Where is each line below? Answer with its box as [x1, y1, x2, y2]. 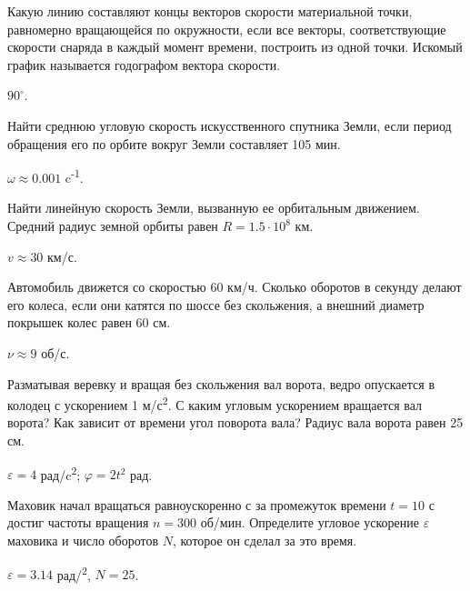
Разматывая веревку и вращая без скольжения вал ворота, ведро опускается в [7, 374, 435, 393]
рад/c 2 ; [40, 462, 81, 484]
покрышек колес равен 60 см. [7, 313, 171, 332]
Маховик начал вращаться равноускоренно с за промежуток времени [7, 495, 386, 514]
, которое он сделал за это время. [172, 531, 357, 550]
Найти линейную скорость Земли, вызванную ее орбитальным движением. [7, 198, 420, 217]
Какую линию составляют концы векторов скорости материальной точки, [7, 2, 413, 20]
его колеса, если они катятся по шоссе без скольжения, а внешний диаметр [7, 295, 425, 314]
